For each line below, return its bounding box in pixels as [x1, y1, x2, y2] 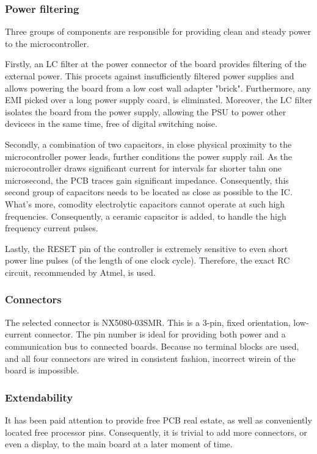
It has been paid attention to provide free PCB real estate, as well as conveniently [5, 413, 312, 426]
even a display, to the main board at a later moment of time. [5, 438, 233, 450]
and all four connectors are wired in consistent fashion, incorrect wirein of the [5, 351, 296, 364]
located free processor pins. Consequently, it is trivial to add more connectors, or [5, 425, 307, 438]
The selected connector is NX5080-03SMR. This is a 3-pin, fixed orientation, [5, 315, 291, 328]
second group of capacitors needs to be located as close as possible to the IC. [5, 186, 293, 198]
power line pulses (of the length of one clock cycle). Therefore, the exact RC [5, 254, 290, 267]
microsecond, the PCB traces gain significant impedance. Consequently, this [5, 173, 289, 186]
